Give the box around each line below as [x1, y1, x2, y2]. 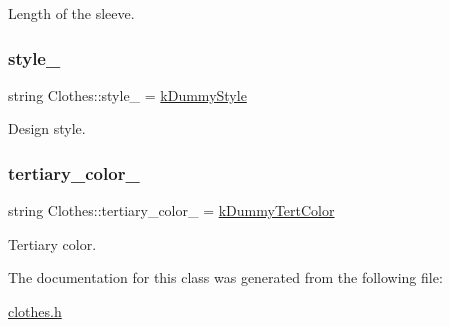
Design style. [8, 118, 86, 139]
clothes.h [8, 301, 62, 321]
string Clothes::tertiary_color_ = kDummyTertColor [8, 200, 335, 221]
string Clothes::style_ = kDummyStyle [8, 84, 247, 105]
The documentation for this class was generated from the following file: [8, 267, 443, 288]
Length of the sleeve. [8, 3, 135, 23]
